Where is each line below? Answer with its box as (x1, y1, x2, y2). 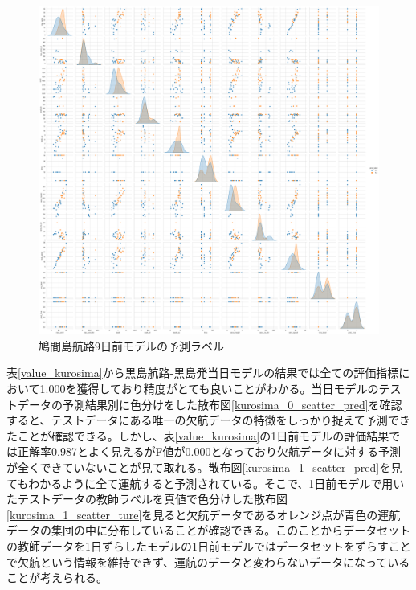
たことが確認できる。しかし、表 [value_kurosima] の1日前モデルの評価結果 (6, 427, 389, 444)
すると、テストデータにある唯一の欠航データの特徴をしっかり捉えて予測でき (6, 412, 410, 428)
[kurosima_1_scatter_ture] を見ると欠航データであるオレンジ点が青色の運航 (6, 506, 401, 522)
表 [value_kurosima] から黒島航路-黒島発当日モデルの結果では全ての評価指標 (6, 364, 399, 381)
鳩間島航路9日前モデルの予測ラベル (39, 337, 224, 354)
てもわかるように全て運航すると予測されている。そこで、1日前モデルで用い (6, 474, 405, 491)
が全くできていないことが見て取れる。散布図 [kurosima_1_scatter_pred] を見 (6, 459, 402, 476)
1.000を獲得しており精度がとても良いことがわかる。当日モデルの (39, 380, 379, 397)
